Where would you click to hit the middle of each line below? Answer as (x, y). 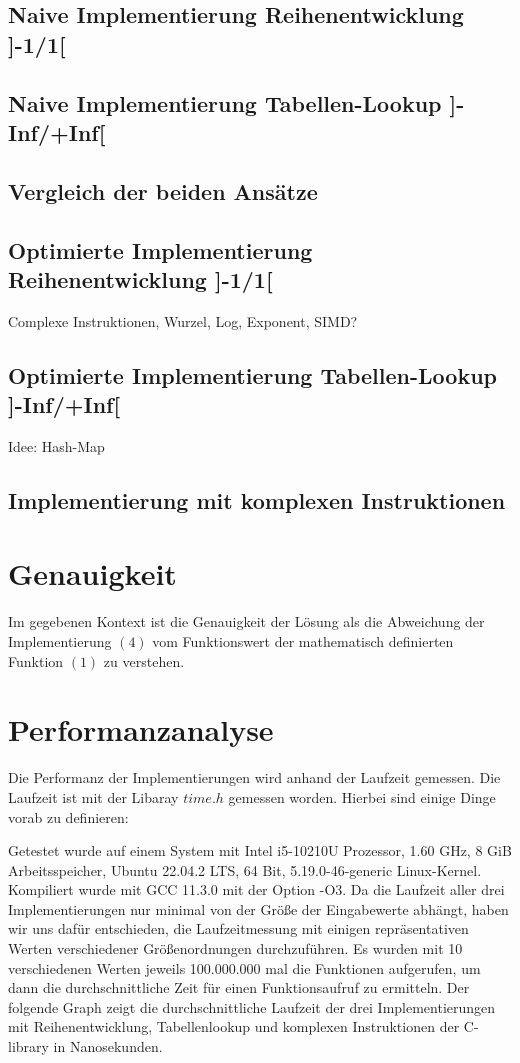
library (28, 1046)
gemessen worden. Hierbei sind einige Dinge (362, 796)
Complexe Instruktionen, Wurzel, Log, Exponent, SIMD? (183, 320)
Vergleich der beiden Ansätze (163, 190)
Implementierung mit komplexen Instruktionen (257, 499)
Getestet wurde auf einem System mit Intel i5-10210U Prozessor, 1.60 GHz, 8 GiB (260, 850)
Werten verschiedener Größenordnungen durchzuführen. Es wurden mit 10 (235, 948)
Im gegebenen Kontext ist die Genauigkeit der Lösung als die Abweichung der (246, 621)
